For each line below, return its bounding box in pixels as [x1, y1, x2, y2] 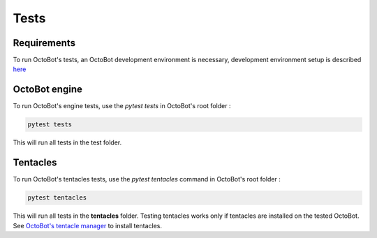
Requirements [13, 37, 76, 49]
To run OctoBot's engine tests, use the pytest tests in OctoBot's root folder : [13, 102, 231, 110]
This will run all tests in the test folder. [13, 138, 122, 147]
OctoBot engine [13, 84, 83, 96]
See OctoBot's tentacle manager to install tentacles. [13, 221, 162, 230]
